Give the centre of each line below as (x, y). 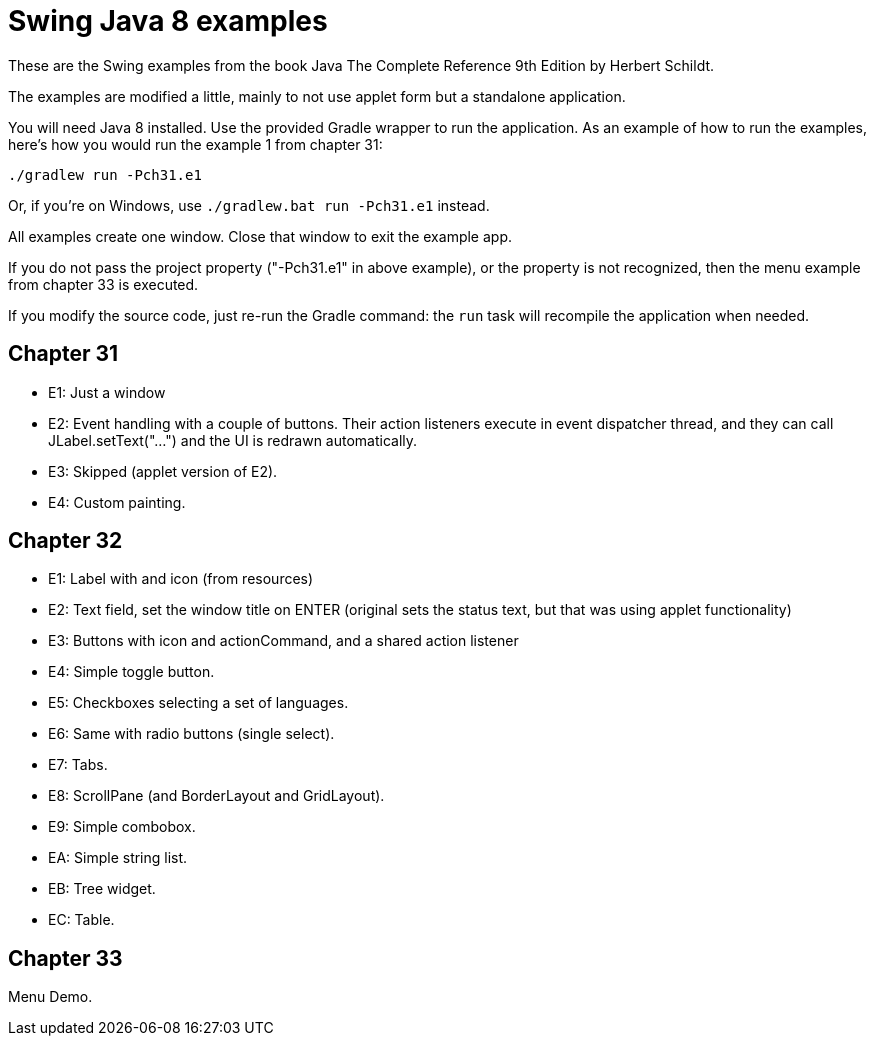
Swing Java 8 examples (168, 21)
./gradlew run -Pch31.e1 (105, 174)
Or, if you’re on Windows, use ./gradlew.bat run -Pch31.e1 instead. (249, 205)
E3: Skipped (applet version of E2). (163, 471)
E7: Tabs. (78, 765)
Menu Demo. (50, 997)
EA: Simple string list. (118, 858)
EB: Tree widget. (102, 889)
